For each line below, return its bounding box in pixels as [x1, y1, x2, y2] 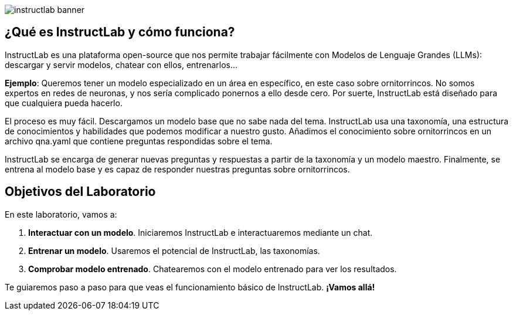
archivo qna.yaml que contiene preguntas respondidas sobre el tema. [5, 136, 273, 146]
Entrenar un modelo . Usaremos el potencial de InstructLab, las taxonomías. [28, 245, 320, 256]
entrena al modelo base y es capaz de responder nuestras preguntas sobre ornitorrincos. [5, 164, 350, 174]
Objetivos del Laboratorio [5, 184, 156, 199]
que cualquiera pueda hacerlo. [5, 97, 123, 108]
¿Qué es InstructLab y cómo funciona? [5, 25, 235, 40]
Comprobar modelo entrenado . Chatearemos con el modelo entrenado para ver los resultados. [28, 263, 397, 274]
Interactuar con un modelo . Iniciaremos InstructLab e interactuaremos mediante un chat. [28, 227, 373, 238]
